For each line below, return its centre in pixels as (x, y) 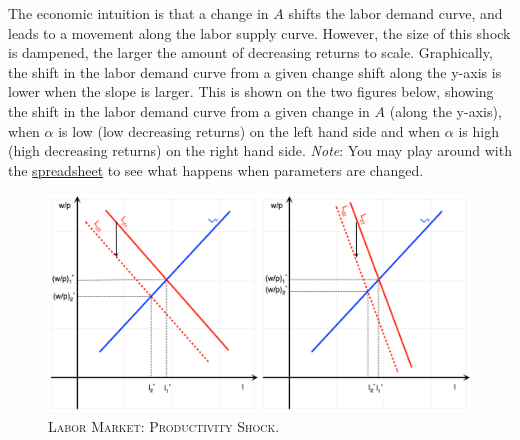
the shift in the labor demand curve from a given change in (189, 110)
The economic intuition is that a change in (138, 13)
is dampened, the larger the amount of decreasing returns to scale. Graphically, (250, 52)
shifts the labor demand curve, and (395, 13)
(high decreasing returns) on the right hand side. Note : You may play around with (260, 150)
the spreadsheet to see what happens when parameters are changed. (216, 169)
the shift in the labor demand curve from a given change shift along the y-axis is (255, 71)
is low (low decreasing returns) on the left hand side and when (249, 130)
